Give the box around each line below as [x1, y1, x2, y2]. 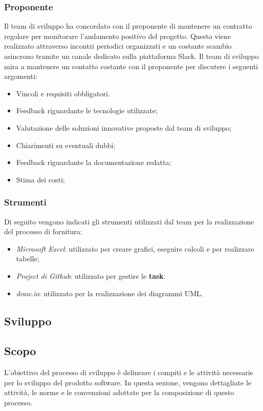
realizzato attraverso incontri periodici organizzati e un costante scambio [4, 40, 232, 51]
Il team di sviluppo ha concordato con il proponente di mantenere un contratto [4, 20, 252, 31]
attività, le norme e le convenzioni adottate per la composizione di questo [4, 387, 234, 398]
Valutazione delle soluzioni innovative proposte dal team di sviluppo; [16, 122, 232, 133]
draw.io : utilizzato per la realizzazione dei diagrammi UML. [16, 287, 203, 298]
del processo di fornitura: [4, 226, 82, 237]
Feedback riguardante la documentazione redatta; [16, 157, 171, 168]
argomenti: [4, 71, 37, 81]
